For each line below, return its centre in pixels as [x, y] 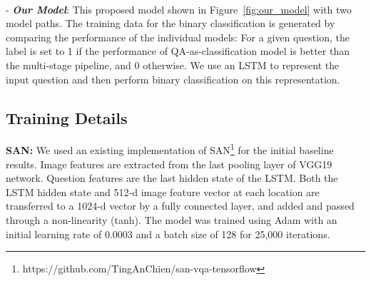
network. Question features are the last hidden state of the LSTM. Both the [172, 178]
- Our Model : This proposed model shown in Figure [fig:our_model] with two [179, 9]
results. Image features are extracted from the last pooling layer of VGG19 [169, 164]
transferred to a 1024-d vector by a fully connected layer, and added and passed [180, 206]
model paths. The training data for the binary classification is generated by [171, 23]
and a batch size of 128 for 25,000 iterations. [233, 234]
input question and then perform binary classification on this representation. [173, 79]
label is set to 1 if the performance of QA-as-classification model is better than [178, 51]
